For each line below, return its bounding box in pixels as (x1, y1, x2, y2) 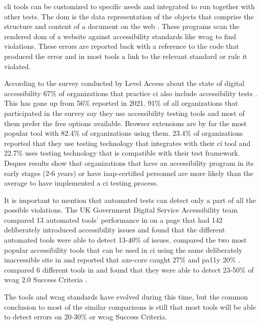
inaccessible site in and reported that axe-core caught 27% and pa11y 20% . (4, 254, 240, 265)
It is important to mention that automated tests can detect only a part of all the (4, 194, 256, 205)
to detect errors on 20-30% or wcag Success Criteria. (4, 311, 167, 322)
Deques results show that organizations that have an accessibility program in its (4, 157, 254, 168)
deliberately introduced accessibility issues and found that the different (4, 224, 225, 235)
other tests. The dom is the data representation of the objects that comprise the (4, 11, 254, 21)
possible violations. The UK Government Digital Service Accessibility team (4, 204, 238, 215)
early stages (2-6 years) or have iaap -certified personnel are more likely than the (4, 167, 253, 178)
